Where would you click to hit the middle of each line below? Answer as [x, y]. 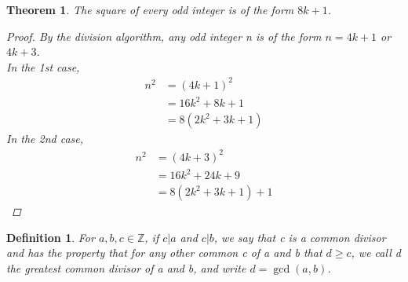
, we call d [376, 253]
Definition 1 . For [51, 237]
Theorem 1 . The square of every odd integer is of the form [150, 9]
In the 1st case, [43, 66]
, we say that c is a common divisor [300, 237]
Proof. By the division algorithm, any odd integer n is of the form [164, 36]
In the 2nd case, [45, 139]
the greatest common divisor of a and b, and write [126, 267]
